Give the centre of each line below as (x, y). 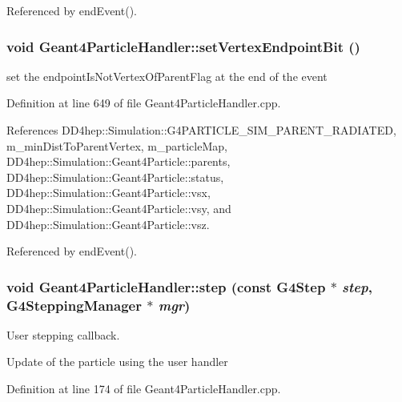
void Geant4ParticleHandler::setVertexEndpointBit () (183, 46)
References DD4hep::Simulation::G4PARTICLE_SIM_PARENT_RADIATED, (201, 130)
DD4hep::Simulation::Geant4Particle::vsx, (109, 193)
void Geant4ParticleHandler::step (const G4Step (166, 286)
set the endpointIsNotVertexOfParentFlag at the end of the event (167, 76)
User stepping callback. (63, 334)
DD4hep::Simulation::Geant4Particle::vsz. (108, 224)
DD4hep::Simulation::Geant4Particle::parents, (119, 161)
